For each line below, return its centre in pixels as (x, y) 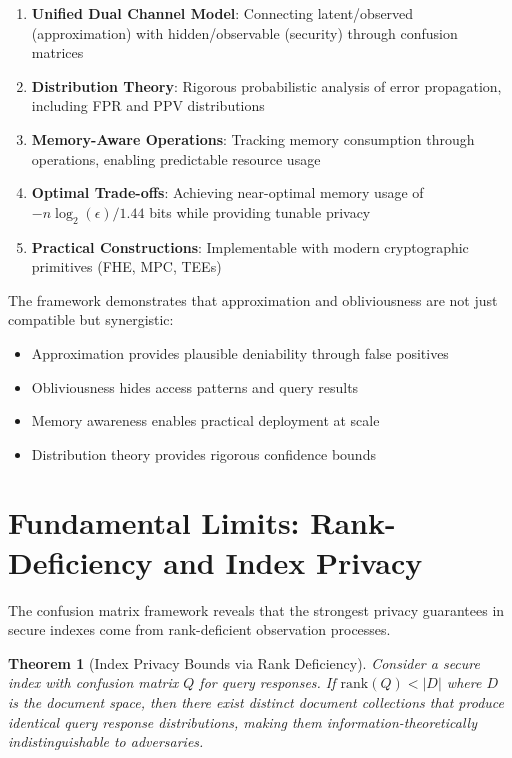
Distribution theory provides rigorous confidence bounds (203, 453)
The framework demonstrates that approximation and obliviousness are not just (253, 299)
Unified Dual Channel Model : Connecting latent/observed (222, 13)
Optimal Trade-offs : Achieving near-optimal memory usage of (227, 192)
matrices (57, 52)
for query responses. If (267, 682)
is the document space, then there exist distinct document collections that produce (256, 701)
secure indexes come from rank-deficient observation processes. (199, 629)
